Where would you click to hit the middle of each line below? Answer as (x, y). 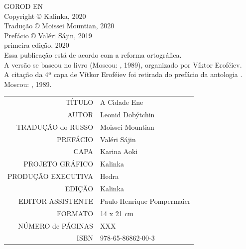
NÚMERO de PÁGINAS (56, 225)
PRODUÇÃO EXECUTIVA (51, 176)
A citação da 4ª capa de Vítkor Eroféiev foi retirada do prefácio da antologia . (123, 74)
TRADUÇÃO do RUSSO (55, 126)
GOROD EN (24, 6)
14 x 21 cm (117, 213)
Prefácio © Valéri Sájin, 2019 (48, 35)
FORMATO (75, 213)
